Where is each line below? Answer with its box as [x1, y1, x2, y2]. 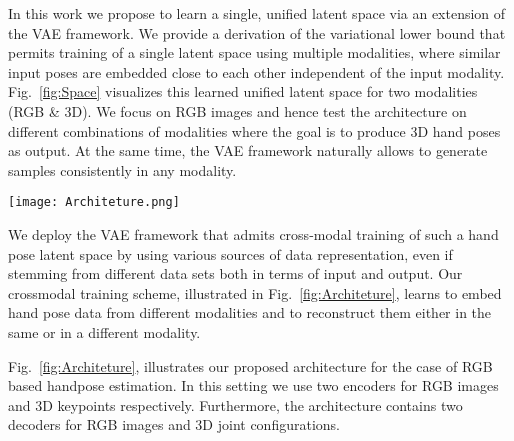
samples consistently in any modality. [8, 159, 237, 180]
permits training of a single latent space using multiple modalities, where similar [8, 42, 501, 63]
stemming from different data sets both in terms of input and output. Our [8, 263, 463, 284]
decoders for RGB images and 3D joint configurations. [8, 414, 340, 435]
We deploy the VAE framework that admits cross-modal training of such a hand [8, 224, 499, 244]
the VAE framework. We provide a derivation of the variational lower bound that [8, 22, 506, 43]
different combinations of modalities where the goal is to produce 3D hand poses [8, 120, 501, 141]
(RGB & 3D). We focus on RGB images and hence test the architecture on [8, 100, 467, 121]
